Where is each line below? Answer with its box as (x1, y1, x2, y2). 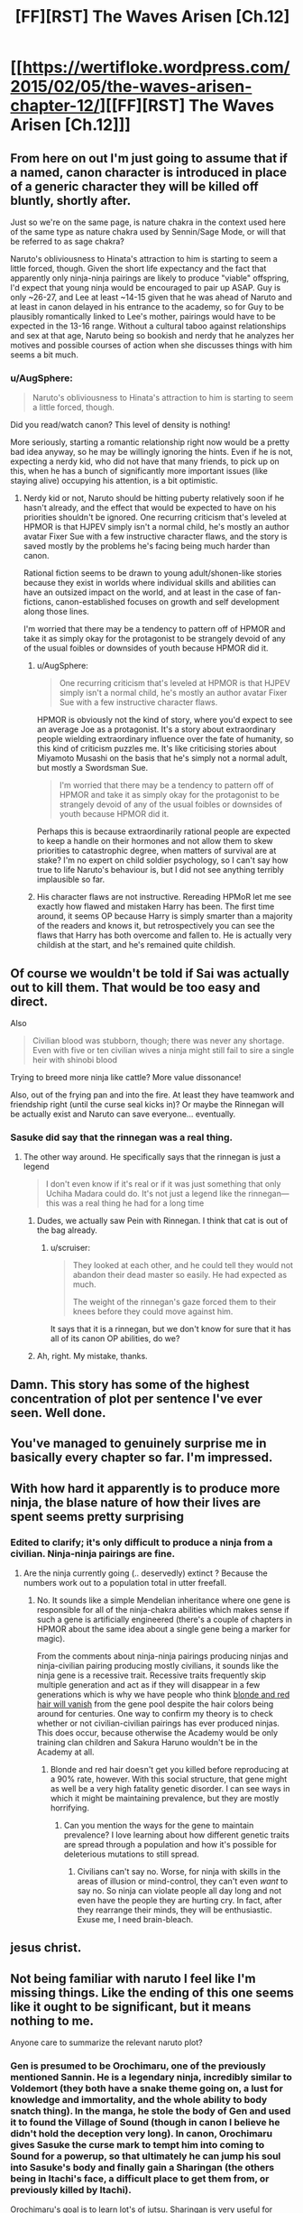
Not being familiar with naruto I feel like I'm (10, 1970, 256, 1986)
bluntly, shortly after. (10, 192, 132, 208)
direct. (10, 994, 49, 1009)
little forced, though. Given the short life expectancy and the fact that (10, 264, 267, 273)
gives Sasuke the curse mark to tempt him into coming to (10, 2139, 265, 2151)
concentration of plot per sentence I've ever (10, 1391, 263, 1406)
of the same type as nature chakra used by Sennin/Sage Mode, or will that (10, 227, 287, 236)
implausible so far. (36, 874, 106, 885)
